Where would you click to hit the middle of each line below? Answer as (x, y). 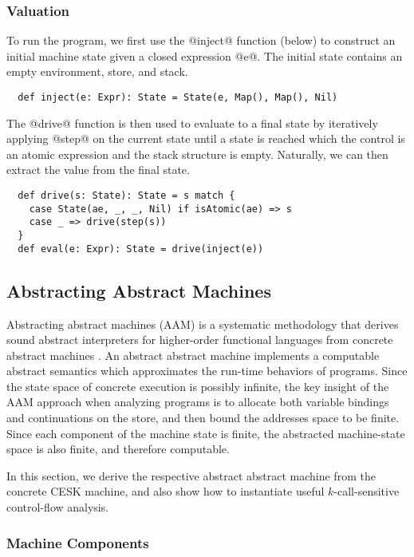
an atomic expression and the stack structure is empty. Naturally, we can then (197, 154)
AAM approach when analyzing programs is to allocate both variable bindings (198, 402)
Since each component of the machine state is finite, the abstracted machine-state (206, 433)
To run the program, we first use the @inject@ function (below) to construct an (201, 40)
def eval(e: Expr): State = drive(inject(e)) (141, 249)
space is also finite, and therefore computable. (118, 449)
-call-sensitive (367, 491)
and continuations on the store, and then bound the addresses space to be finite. (203, 418)
